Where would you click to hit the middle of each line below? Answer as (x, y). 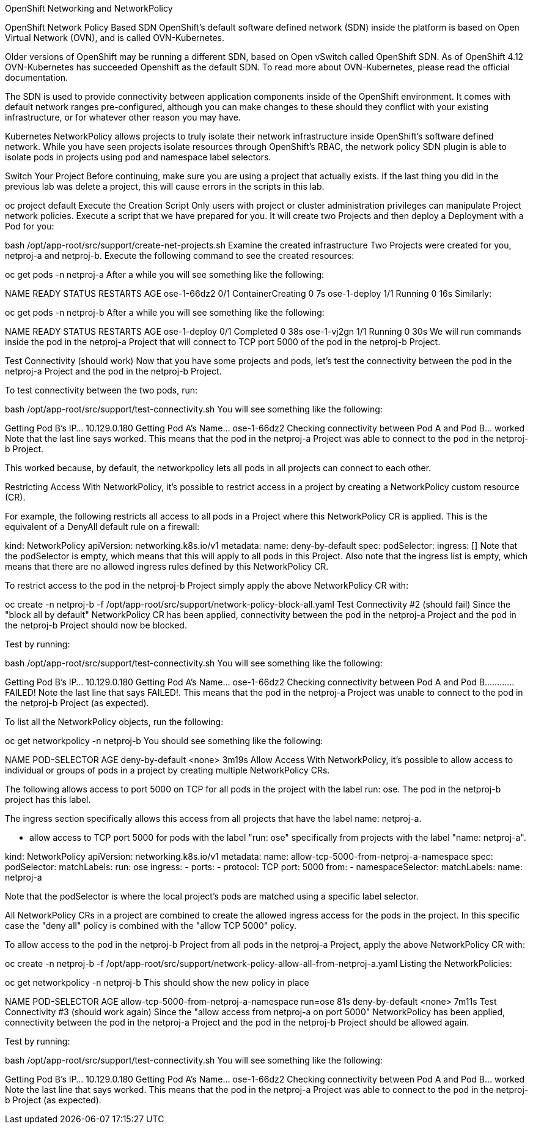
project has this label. (48, 799)
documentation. (37, 77)
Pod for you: (30, 226)
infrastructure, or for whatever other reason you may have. (123, 117)
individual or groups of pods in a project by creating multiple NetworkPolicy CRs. (167, 770)
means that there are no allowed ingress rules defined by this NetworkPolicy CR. (167, 566)
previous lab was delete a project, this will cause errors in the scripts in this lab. (165, 186)
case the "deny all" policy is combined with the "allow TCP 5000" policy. (151, 926)
